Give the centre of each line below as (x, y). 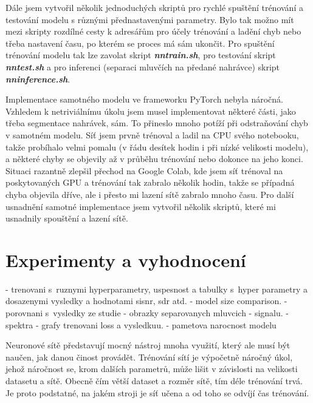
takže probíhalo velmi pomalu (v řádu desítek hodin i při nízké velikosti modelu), (157, 147)
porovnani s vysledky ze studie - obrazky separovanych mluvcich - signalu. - (147, 313)
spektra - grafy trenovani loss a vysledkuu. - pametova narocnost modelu (141, 324)
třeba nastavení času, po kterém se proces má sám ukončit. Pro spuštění (140, 43)
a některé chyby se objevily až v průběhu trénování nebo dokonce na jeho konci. (154, 159)
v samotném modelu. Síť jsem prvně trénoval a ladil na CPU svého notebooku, (152, 134)
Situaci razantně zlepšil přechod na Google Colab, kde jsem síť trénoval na (144, 170)
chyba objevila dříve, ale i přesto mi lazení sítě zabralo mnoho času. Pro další (150, 194)
